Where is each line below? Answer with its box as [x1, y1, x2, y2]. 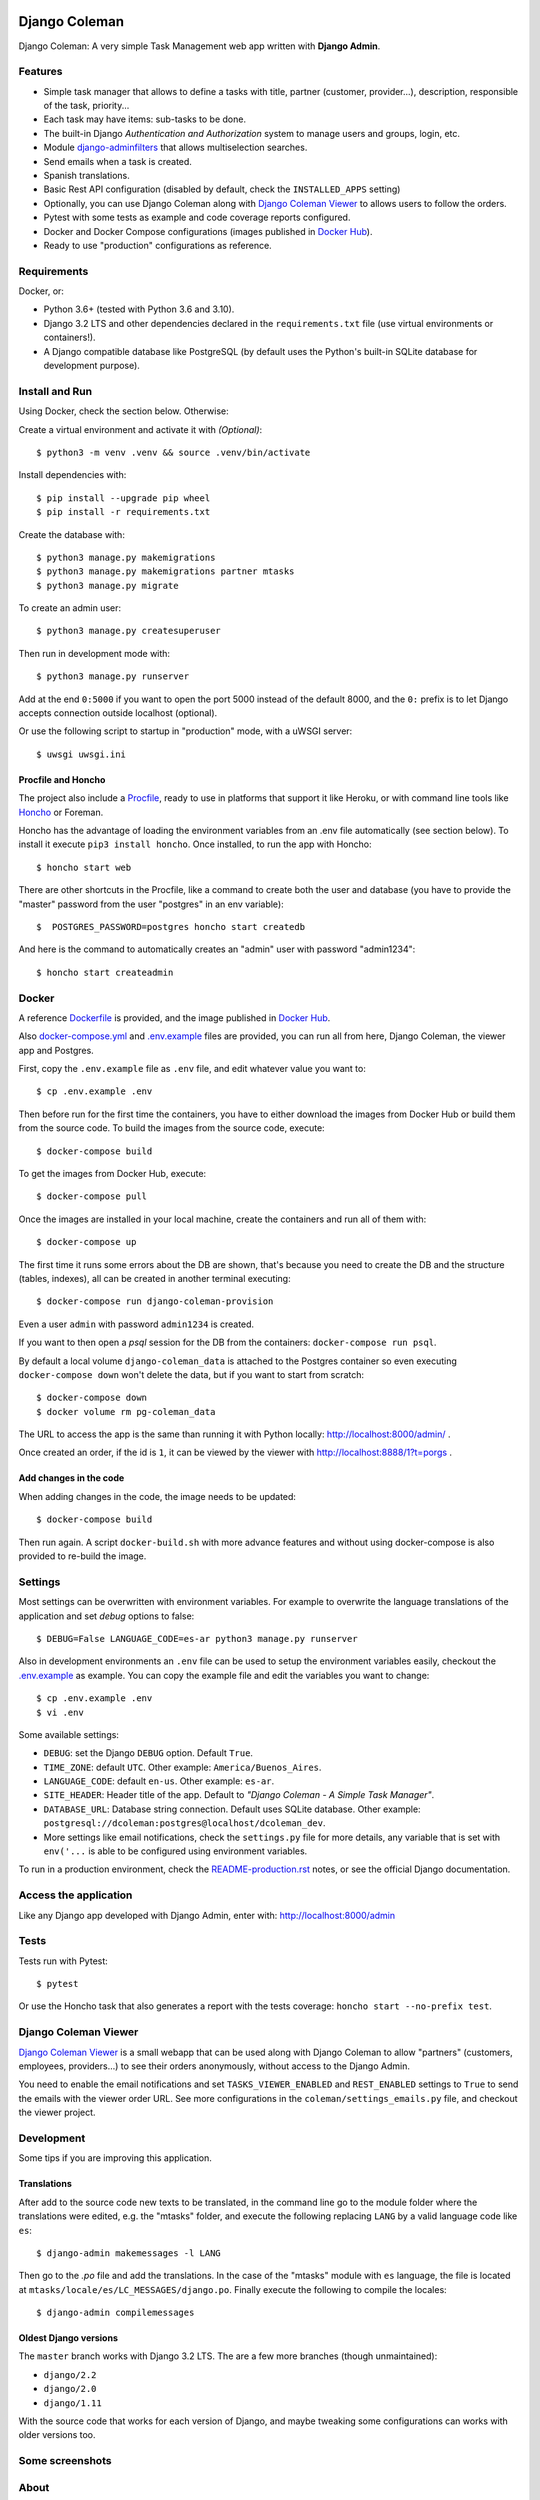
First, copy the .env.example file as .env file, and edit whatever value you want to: [18, 1063, 367, 1075]
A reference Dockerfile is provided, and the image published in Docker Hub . [18, 1011, 331, 1024]
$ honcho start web [36, 861, 132, 873]
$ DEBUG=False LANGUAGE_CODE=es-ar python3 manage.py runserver [36, 1633, 359, 1644]
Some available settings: [18, 1728, 120, 1740]
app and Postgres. [18, 1044, 94, 1056]
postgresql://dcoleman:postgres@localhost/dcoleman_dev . [43, 1817, 326, 1829]
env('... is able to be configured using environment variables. [43, 1845, 308, 1857]
